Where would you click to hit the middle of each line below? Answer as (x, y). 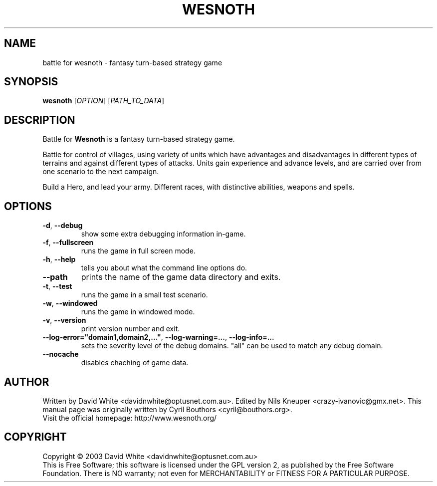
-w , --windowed (70, 303)
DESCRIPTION (40, 120)
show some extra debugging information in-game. (163, 234)
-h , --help (59, 259)
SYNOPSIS (31, 82)
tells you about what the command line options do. (164, 268)
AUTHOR (27, 382)
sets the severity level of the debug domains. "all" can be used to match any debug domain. (232, 346)
